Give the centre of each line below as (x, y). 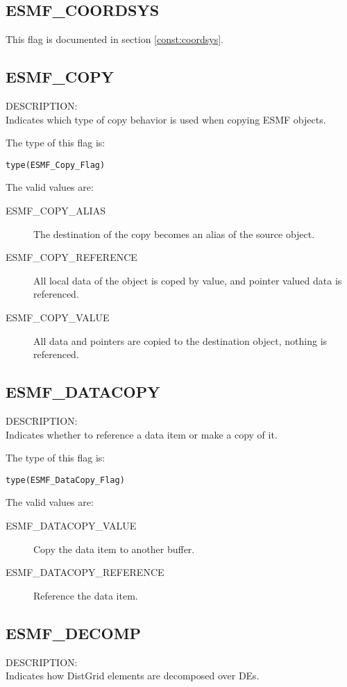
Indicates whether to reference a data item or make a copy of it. (142, 434)
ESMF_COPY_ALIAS (56, 211)
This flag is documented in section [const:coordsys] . (115, 39)
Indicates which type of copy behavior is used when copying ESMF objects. (166, 119)
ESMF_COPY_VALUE (58, 317)
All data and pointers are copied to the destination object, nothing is (180, 340)
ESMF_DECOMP (74, 633)
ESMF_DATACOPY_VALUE (71, 526)
